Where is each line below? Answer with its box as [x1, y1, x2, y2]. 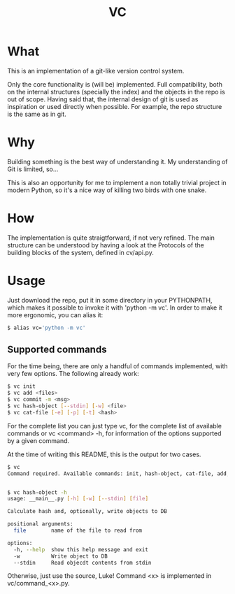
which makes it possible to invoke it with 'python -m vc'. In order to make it [7, 303, 222, 312]
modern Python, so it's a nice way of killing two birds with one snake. [7, 186, 207, 194]
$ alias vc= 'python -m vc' [7, 324, 86, 331]
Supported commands [7, 344, 107, 356]
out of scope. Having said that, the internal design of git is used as [7, 95, 199, 103]
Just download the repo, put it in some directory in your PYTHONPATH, [7, 296, 213, 304]
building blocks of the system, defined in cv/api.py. [7, 248, 154, 256]
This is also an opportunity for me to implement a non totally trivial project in [7, 178, 227, 187]
